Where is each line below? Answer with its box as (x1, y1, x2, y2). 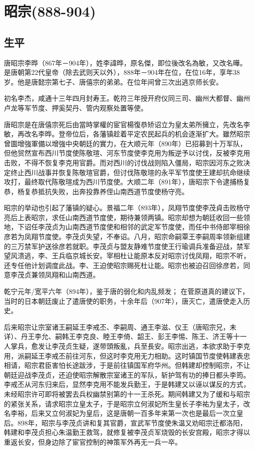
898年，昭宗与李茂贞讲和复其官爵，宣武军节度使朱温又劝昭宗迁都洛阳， (17, 417, 247, 427)
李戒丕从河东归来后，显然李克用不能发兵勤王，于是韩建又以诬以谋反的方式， (4, 379, 250, 389)
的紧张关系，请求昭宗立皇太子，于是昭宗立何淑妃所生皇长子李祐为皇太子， (4, 398, 243, 408)
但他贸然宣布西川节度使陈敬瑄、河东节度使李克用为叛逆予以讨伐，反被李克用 (4, 148, 250, 158)
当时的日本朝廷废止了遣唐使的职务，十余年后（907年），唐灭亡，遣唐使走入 (4, 295, 243, 306)
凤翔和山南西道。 (44, 270, 100, 280)
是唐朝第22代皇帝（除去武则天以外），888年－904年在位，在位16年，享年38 (4, 67, 240, 77)
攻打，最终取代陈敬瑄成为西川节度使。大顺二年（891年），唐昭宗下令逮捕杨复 (4, 177, 250, 187)
